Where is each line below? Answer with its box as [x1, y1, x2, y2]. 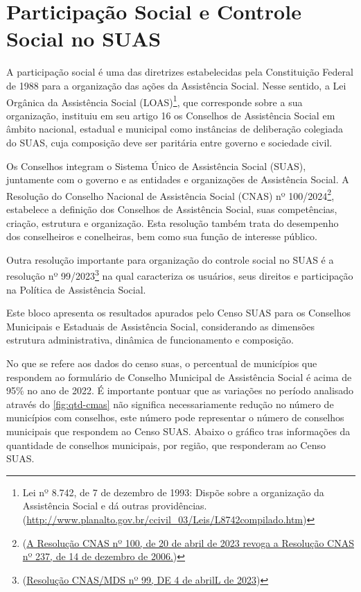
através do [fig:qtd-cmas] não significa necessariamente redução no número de [6, 396, 334, 411]
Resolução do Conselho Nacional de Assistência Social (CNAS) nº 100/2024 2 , [6, 186, 335, 203]
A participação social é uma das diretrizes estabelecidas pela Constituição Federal [6, 65, 353, 79]
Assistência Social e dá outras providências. [22, 498, 207, 513]
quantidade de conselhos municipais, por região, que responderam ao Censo [6, 437, 326, 452]
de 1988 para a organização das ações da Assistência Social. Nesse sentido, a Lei [6, 78, 346, 92]
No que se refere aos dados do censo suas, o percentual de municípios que [6, 355, 317, 370]
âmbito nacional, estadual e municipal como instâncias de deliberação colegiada [6, 121, 343, 136]
